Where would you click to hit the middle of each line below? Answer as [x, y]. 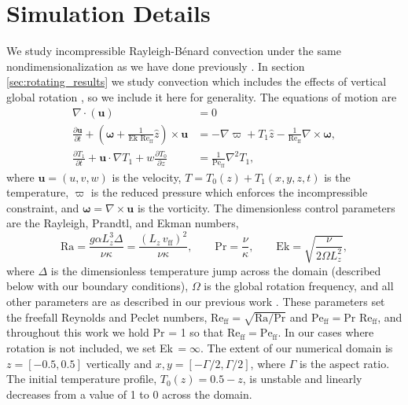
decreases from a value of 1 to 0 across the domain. [129, 394]
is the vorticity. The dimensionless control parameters [266, 207]
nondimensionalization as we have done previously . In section [156, 66]
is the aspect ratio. [344, 363]
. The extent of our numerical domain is [296, 347]
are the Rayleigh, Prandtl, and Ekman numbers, [123, 223]
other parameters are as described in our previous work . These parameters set [196, 301]
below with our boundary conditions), [97, 286]
